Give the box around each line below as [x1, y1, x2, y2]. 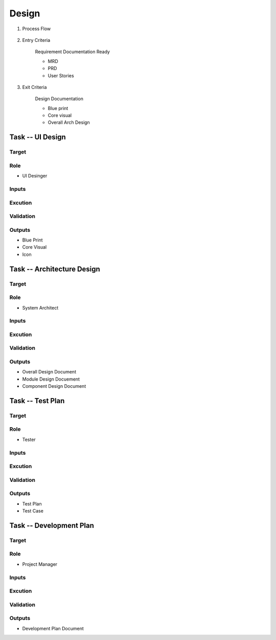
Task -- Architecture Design [9, 264, 101, 273]
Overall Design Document [22, 369, 77, 375]
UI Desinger [22, 173, 48, 179]
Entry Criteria [22, 37, 51, 43]
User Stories [48, 72, 74, 79]
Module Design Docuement [22, 376, 80, 382]
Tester [22, 436, 36, 443]
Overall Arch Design [48, 119, 90, 125]
